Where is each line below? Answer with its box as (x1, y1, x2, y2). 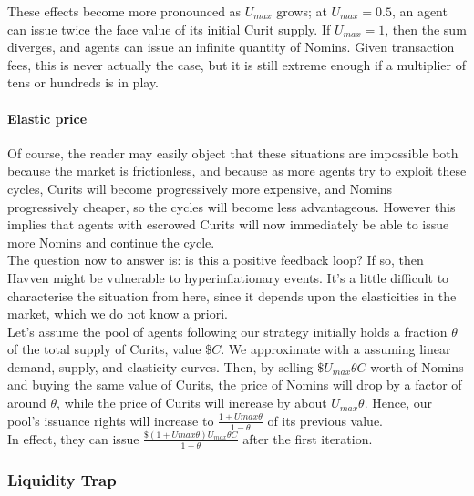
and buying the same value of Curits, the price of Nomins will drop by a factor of (7, 375, 462, 394)
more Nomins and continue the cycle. (7, 232, 215, 251)
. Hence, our (364, 393, 432, 412)
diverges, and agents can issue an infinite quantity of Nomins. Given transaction (7, 37, 455, 56)
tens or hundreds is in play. (7, 73, 159, 92)
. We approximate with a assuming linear (221, 339, 451, 359)
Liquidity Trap (7, 468, 117, 491)
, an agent (391, 2, 448, 20)
